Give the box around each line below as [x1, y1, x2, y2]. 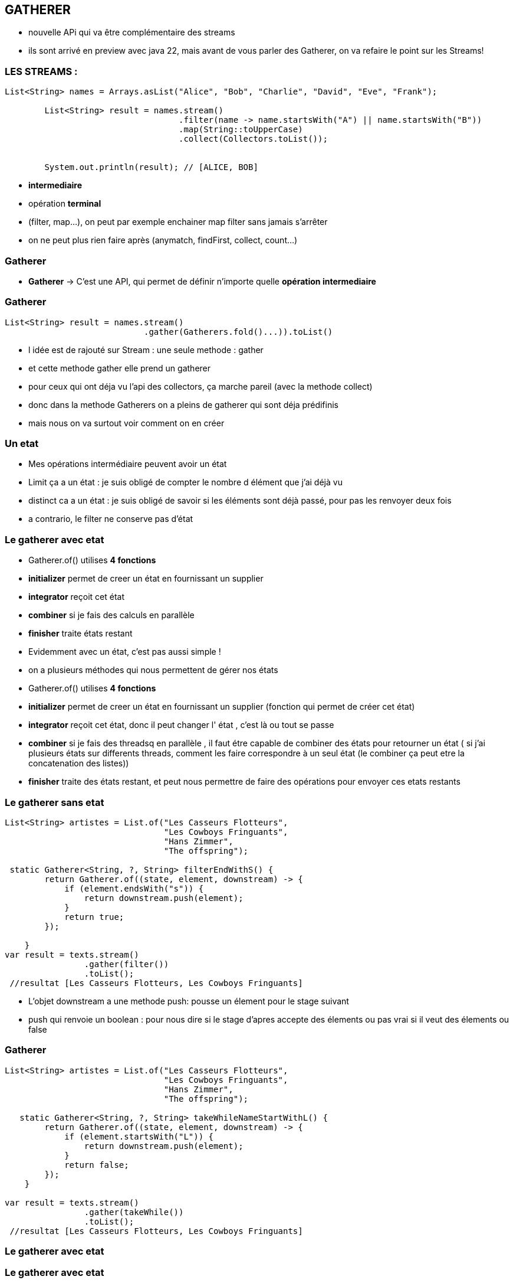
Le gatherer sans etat [5, 796, 104, 808]
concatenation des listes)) [28, 758, 129, 769]
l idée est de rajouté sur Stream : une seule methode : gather [28, 344, 264, 355]
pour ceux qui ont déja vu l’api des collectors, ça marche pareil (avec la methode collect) [28, 381, 373, 391]
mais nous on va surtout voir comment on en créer [28, 417, 225, 428]
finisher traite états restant [28, 628, 133, 639]
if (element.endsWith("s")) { [64, 883, 204, 893]
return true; [64, 912, 124, 922]
